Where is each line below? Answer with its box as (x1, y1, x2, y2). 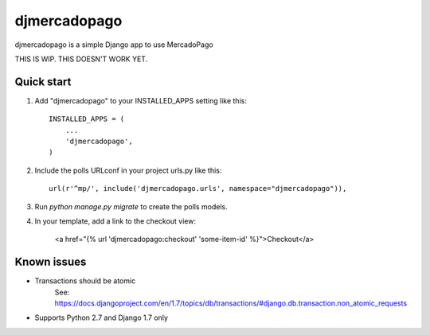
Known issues (14, 255, 87, 269)
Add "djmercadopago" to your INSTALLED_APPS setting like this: (34, 95, 247, 105)
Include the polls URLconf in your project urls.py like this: (34, 166, 222, 175)
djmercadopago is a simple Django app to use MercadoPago (14, 40, 214, 49)
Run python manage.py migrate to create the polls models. (34, 201, 228, 211)
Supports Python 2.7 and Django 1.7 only (34, 313, 169, 322)
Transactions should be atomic (34, 276, 136, 286)
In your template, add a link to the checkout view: (34, 216, 197, 226)
